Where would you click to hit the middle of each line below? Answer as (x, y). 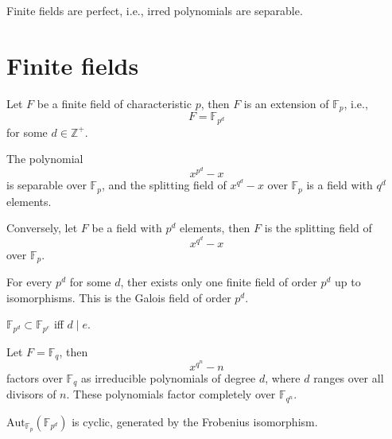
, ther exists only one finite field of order (219, 282)
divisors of (31, 394)
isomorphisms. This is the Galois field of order (119, 297)
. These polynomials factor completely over (171, 394)
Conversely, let (42, 228)
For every (29, 282)
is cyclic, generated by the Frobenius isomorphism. (195, 421)
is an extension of (286, 103)
